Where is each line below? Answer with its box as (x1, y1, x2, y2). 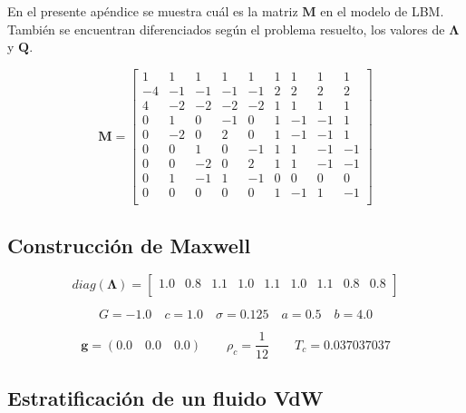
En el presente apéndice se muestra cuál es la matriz (7, 2, 298, 21)
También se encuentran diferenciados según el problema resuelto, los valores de (7, 19, 445, 38)
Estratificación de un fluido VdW (7, 383, 324, 411)
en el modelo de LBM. (320, 2, 444, 21)
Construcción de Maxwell (7, 231, 251, 259)
